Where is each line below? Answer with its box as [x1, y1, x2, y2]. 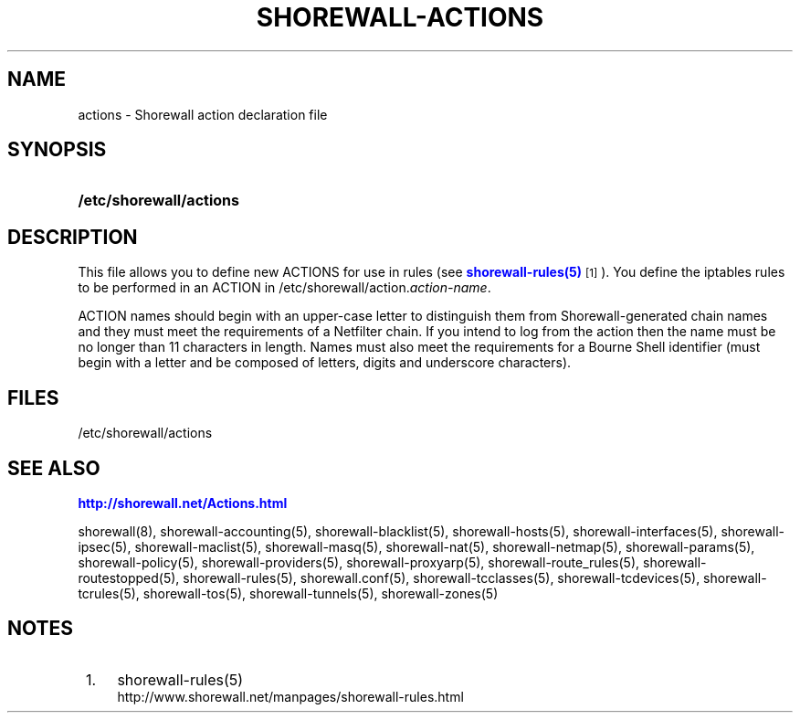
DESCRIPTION [7, 225, 138, 249]
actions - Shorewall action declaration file [78, 106, 328, 122]
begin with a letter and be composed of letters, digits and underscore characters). [78, 355, 572, 371]
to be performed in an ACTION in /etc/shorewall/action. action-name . [78, 280, 491, 296]
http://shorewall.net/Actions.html [78, 494, 288, 511]
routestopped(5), [78, 569, 180, 586]
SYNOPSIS [7, 138, 107, 162]
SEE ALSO [7, 456, 100, 480]
